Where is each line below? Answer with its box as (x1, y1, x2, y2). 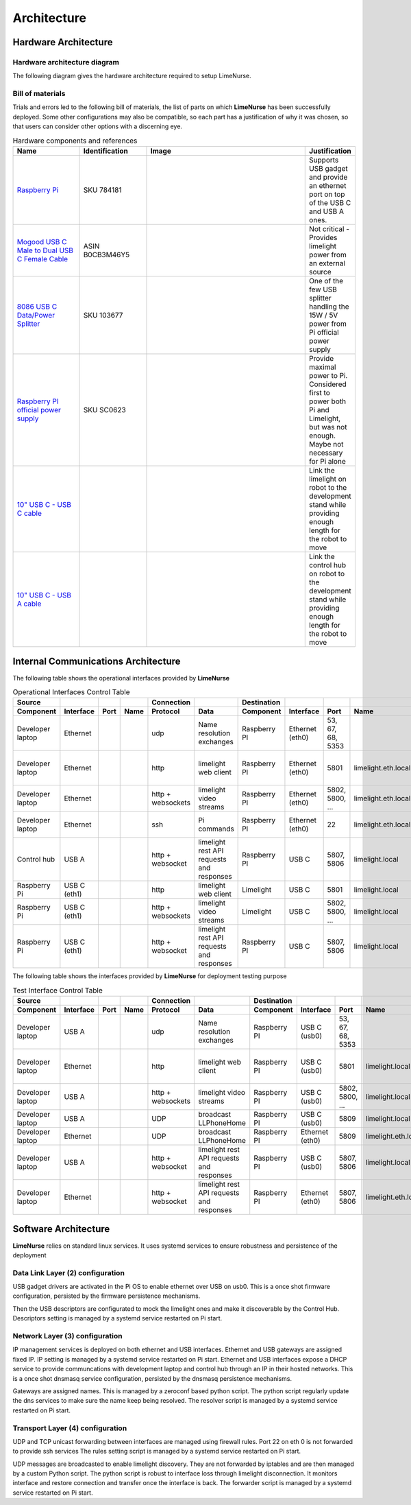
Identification (83, 146, 128, 156)
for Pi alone (309, 457, 346, 466)
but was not (309, 423, 347, 431)
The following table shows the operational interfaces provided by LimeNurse (12, 674, 229, 682)
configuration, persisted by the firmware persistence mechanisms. (12, 1292, 201, 1300)
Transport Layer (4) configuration (12, 1423, 127, 1433)
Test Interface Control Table (12, 985, 103, 995)
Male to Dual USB (16, 246, 74, 255)
